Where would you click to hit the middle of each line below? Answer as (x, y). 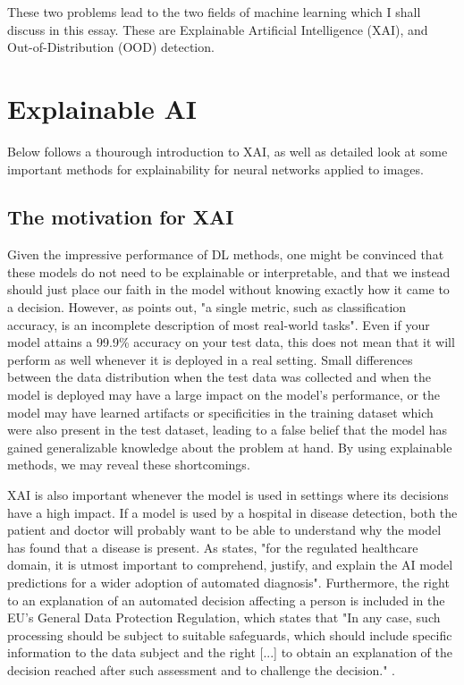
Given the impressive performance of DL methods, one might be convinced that (226, 254)
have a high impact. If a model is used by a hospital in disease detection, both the (232, 512)
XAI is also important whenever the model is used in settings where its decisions (228, 495)
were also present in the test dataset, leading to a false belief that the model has (228, 430)
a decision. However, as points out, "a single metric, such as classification (207, 307)
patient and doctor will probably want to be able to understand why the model (224, 530)
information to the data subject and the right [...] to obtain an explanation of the (230, 652)
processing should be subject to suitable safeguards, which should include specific (230, 634)
